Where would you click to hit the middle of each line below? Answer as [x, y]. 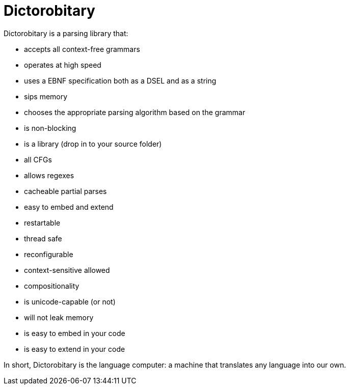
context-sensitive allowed [67, 270]
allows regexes [49, 175]
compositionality [52, 286]
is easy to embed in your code [75, 333]
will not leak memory [59, 317]
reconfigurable [49, 254]
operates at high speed [63, 65]
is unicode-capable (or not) [70, 301]
